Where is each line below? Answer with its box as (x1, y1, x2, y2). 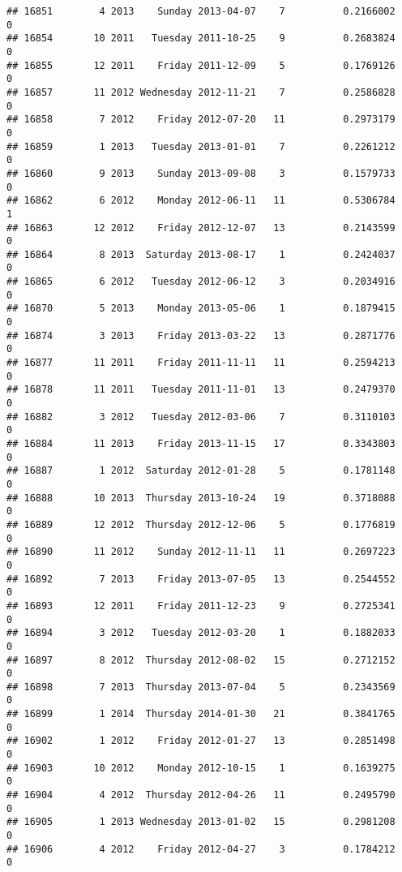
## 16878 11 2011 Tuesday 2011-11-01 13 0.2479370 (6, 384, 396, 396)
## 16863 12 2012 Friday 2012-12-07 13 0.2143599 (6, 221, 396, 234)
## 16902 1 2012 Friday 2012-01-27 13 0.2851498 (6, 735, 396, 747)
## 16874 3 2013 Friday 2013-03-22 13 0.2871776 (6, 329, 396, 341)
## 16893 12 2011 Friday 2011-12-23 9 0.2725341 (6, 599, 396, 612)
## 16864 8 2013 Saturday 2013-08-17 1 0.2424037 (6, 248, 396, 260)
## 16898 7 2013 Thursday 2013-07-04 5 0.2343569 (6, 681, 396, 693)
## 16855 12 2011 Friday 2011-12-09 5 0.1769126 (6, 59, 396, 71)
